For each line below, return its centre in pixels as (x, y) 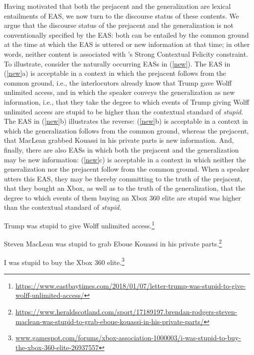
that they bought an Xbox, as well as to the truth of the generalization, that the (125, 188)
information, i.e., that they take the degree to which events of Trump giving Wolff (127, 101)
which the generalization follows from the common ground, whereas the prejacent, (127, 130)
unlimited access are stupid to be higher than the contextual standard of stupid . (124, 111)
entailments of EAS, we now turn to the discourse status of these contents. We (122, 15)
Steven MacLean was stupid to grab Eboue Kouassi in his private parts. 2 (113, 243)
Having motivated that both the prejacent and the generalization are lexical (117, 6)
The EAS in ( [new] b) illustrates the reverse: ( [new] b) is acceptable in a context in (126, 121)
